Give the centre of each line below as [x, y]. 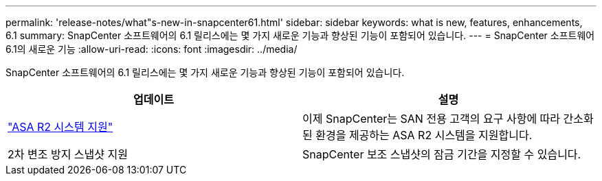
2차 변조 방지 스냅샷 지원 [68, 154]
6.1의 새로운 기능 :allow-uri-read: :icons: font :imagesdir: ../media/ [152, 49]
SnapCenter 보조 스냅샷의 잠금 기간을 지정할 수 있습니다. [442, 154]
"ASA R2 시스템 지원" [60, 127]
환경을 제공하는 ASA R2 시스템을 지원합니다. [424, 135]
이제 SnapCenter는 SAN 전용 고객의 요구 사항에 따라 [432, 119]
